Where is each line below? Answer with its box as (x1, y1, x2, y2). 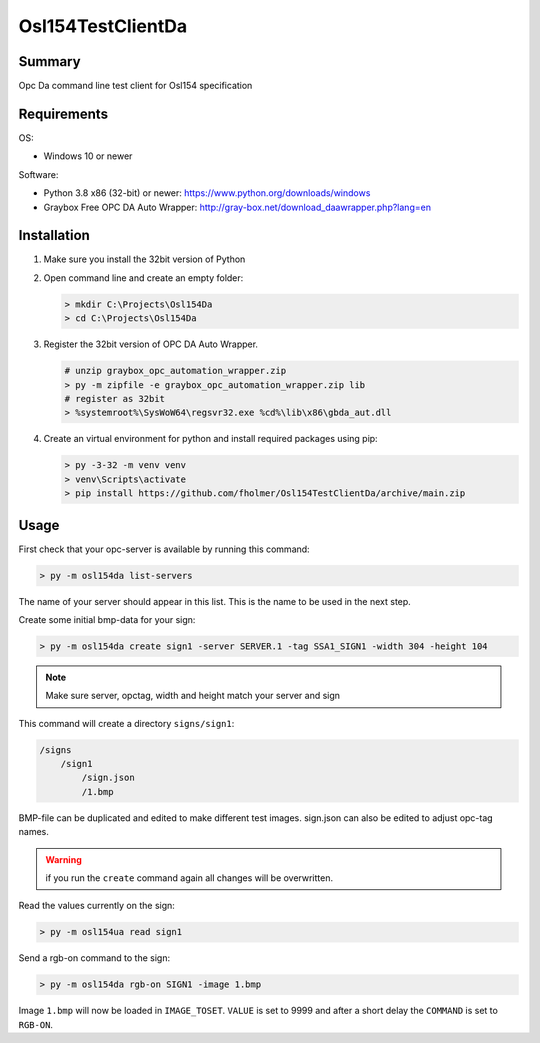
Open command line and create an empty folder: (43, 271, 244, 284)
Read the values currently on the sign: (18, 900, 175, 912)
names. (18, 826, 49, 838)
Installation (18, 227, 90, 244)
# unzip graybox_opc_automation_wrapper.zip (64, 365, 287, 377)
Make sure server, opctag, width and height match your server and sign (45, 690, 340, 702)
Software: (18, 168, 59, 180)
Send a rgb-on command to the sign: (18, 952, 170, 964)
